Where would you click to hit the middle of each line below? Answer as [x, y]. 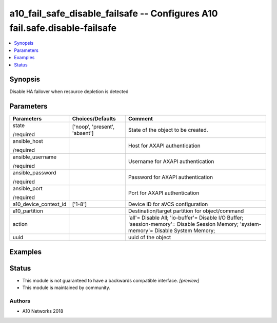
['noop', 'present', [93, 127]
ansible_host [28, 141]
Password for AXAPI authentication [171, 177]
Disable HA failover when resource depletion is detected [69, 92]
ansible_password [34, 173]
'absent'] [83, 133]
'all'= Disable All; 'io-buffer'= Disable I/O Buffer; [186, 218]
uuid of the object [150, 238]
